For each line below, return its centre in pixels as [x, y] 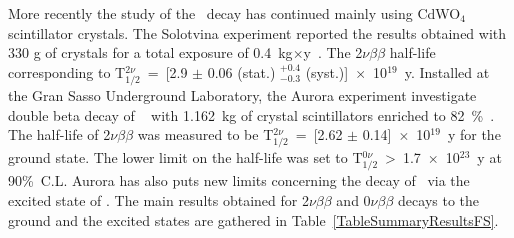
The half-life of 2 [59, 134]
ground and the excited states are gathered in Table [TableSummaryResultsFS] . [253, 219]
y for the [474, 134]
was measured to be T [205, 134]
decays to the [439, 200]
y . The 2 [333, 52]
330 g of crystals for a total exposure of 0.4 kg [150, 52]
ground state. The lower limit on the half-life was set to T [185, 157]
